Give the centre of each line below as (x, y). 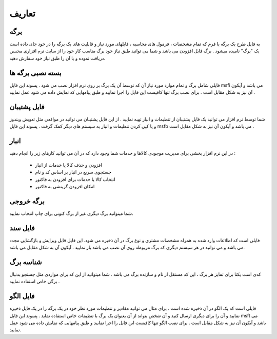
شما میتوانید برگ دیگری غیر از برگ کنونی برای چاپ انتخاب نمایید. (71, 213)
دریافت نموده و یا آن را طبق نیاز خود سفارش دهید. (57, 58)
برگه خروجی (27, 201)
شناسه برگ (26, 262)
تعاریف (23, 13)
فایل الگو (22, 296)
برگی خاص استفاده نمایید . (35, 282)
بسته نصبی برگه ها (35, 73)
